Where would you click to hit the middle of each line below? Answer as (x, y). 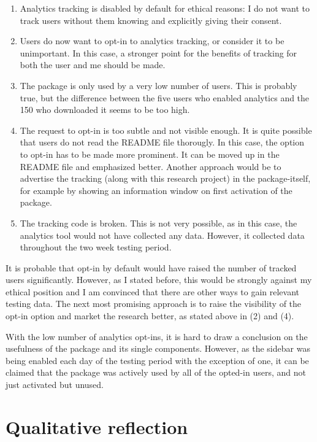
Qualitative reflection (97, 426)
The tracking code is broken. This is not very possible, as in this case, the (158, 223)
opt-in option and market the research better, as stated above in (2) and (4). (150, 316)
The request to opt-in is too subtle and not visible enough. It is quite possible (166, 130)
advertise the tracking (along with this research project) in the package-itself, (165, 178)
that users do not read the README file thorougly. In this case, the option (162, 142)
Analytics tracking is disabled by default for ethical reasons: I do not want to (165, 8)
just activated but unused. (55, 385)
